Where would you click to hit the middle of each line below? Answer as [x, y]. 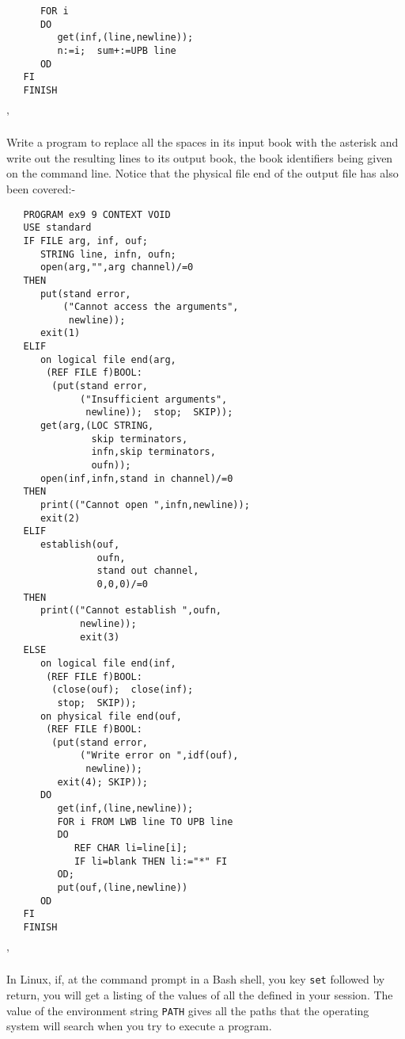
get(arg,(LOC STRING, [97, 426]
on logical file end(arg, [108, 359]
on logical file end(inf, [108, 663]
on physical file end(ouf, [111, 716]
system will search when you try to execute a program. [139, 1026]
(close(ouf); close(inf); [123, 690]
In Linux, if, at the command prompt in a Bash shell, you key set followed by [196, 979]
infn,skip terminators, [153, 452]
